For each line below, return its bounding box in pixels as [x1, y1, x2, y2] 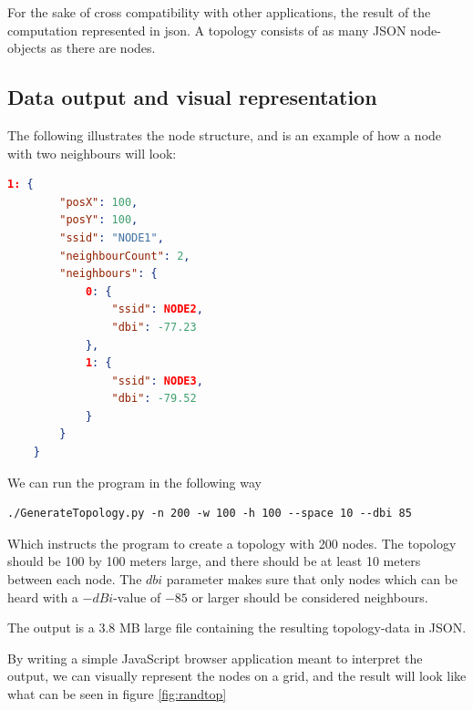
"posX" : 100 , [59, 195, 139, 209]
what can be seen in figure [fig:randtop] [7, 684, 227, 704]
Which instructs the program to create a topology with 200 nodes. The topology [7, 533, 457, 552]
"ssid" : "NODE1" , [59, 231, 164, 244]
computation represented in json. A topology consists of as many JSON [7, 20, 406, 39]
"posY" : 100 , [59, 213, 139, 227]
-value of [113, 587, 161, 606]
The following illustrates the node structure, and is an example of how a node [7, 125, 442, 144]
